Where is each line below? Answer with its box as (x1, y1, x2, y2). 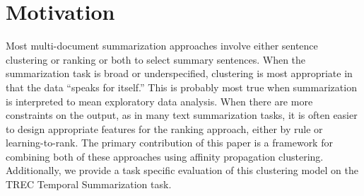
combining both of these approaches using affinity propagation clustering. (6, 149, 324, 163)
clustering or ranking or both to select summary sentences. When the (6, 52, 306, 67)
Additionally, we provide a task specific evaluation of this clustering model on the (6, 163, 358, 178)
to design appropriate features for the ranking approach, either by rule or (6, 121, 323, 136)
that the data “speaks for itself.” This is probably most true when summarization (6, 79, 357, 94)
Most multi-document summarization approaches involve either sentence (6, 38, 318, 53)
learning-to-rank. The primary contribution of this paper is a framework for (6, 135, 333, 150)
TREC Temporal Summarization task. (6, 177, 172, 192)
